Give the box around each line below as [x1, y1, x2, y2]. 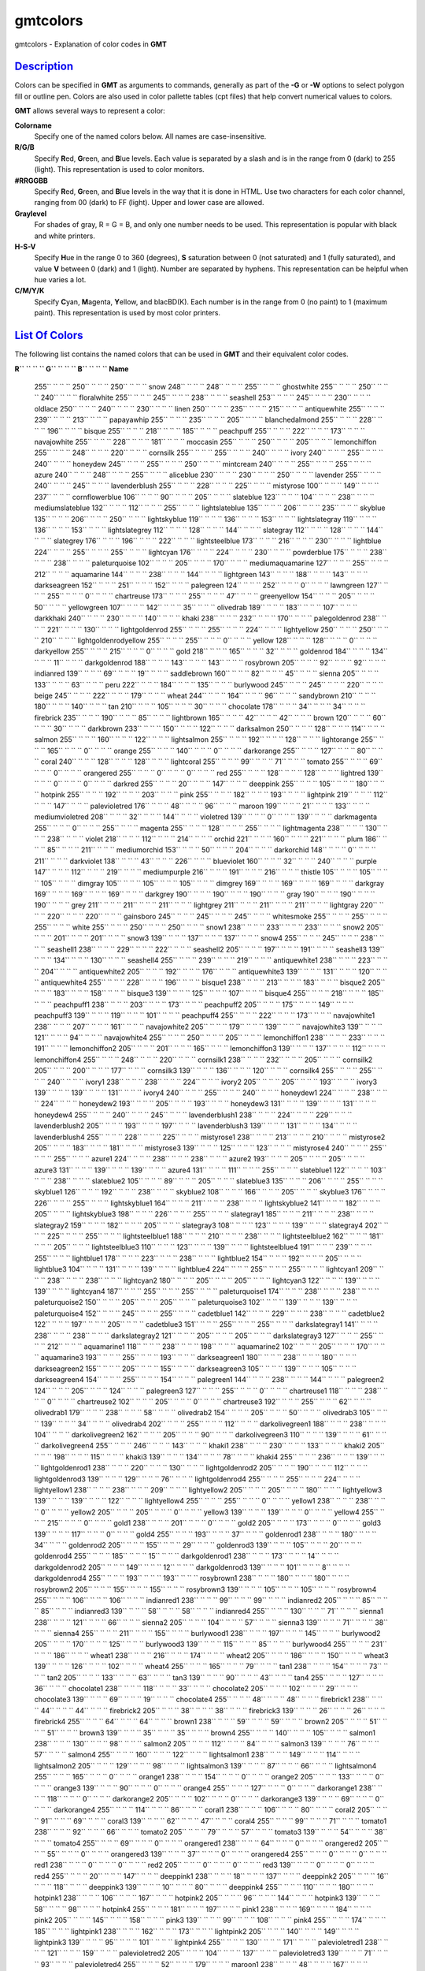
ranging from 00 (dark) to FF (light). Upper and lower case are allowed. [34, 198, 264, 207]
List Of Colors [14, 329, 83, 342]
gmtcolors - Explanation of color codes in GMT [14, 39, 167, 49]
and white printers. [34, 231, 96, 240]
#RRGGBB [14, 176, 49, 185]
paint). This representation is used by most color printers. [34, 308, 220, 318]
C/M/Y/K [14, 286, 45, 296]
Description [14, 60, 74, 73]
